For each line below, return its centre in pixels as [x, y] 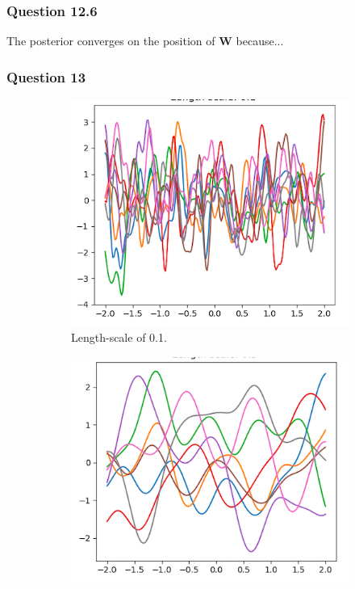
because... [260, 41]
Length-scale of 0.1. [119, 337]
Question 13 [46, 76]
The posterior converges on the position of [111, 41]
